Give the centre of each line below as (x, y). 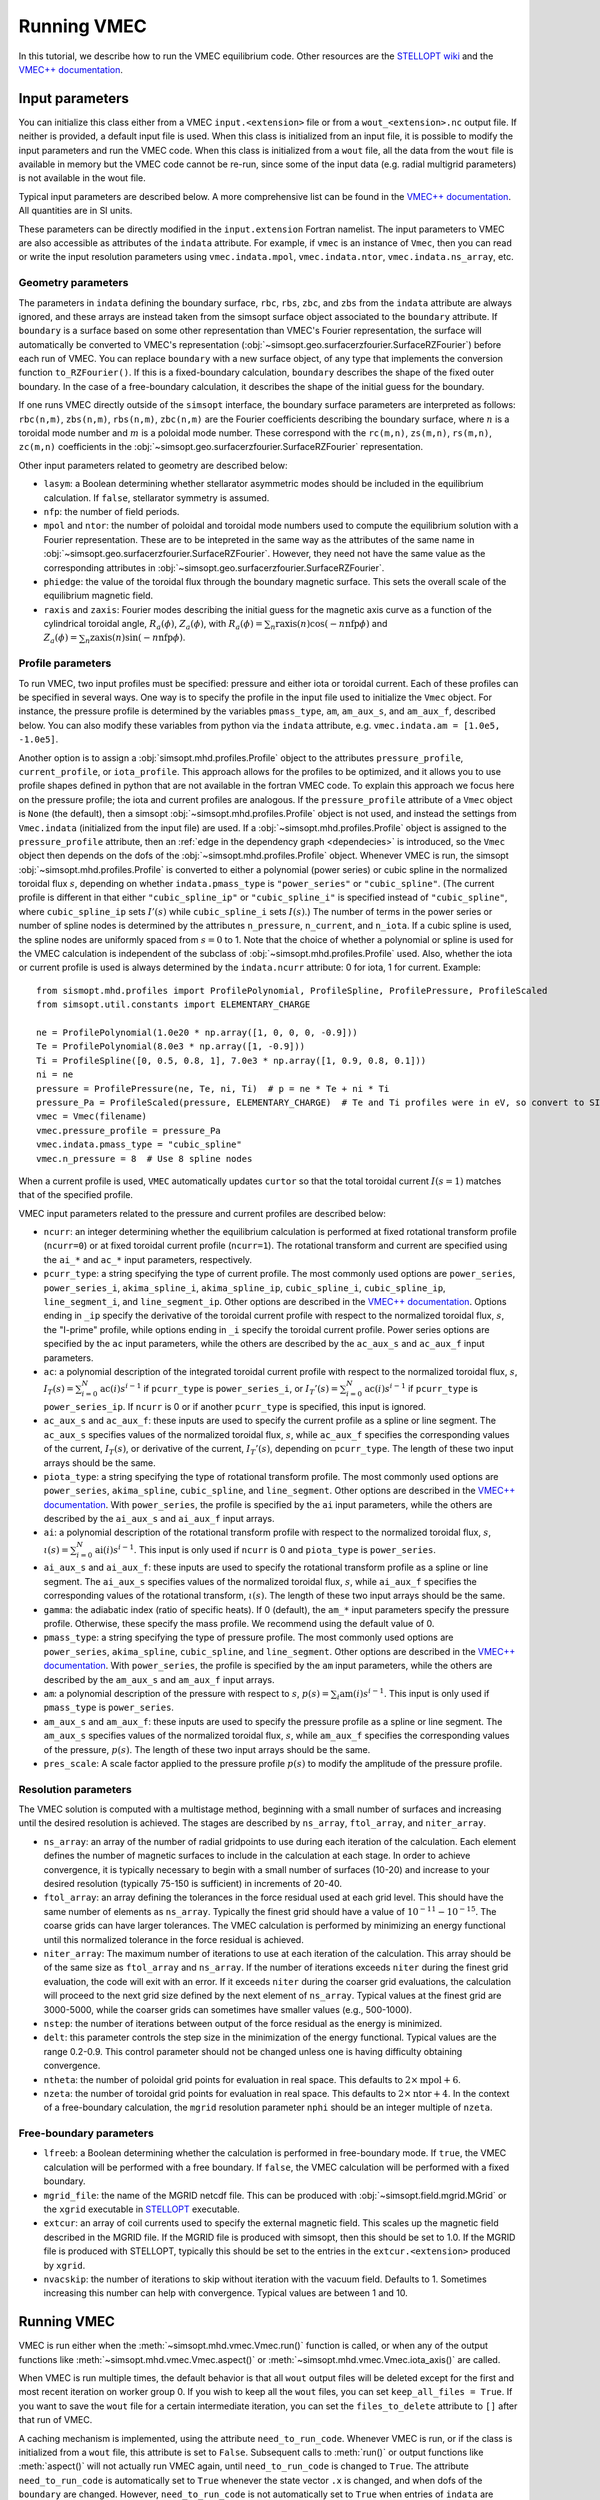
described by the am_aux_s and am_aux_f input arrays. (159, 1679)
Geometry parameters (73, 283)
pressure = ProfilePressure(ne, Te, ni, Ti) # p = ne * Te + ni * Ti (213, 1088)
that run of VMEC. (55, 2420)
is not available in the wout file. (82, 178)
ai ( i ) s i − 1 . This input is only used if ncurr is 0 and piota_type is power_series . (266, 1549)
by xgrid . (64, 2265)
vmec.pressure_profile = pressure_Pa (129, 1130)
